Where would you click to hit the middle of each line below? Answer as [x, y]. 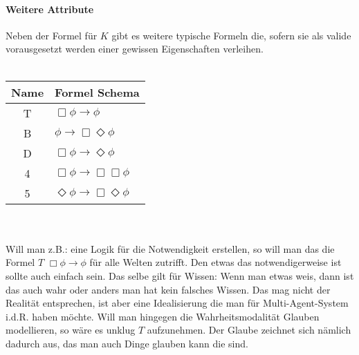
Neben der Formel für [52, 35]
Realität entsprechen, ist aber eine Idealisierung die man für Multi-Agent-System [177, 303]
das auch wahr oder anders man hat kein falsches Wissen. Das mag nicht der [168, 289]
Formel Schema [97, 92]
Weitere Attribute [50, 9]
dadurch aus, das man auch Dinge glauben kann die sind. [127, 343]
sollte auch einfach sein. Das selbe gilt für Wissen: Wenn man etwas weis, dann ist [180, 275]
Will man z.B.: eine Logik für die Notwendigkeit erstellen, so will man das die [170, 248]
